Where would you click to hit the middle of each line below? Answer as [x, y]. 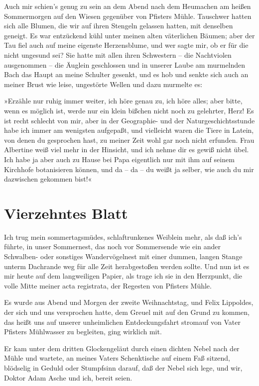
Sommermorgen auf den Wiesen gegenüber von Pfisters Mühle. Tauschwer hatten [128, 16]
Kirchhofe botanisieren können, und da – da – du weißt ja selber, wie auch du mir [129, 169]
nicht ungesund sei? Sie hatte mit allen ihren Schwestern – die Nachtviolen [118, 54]
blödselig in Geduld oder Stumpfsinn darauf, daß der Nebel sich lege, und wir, [123, 367]
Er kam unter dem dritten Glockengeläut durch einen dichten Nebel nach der [122, 348]
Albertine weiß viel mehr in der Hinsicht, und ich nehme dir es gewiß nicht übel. [127, 149]
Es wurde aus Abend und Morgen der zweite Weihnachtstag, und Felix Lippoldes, [129, 302]
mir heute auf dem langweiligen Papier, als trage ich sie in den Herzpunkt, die [123, 276]
